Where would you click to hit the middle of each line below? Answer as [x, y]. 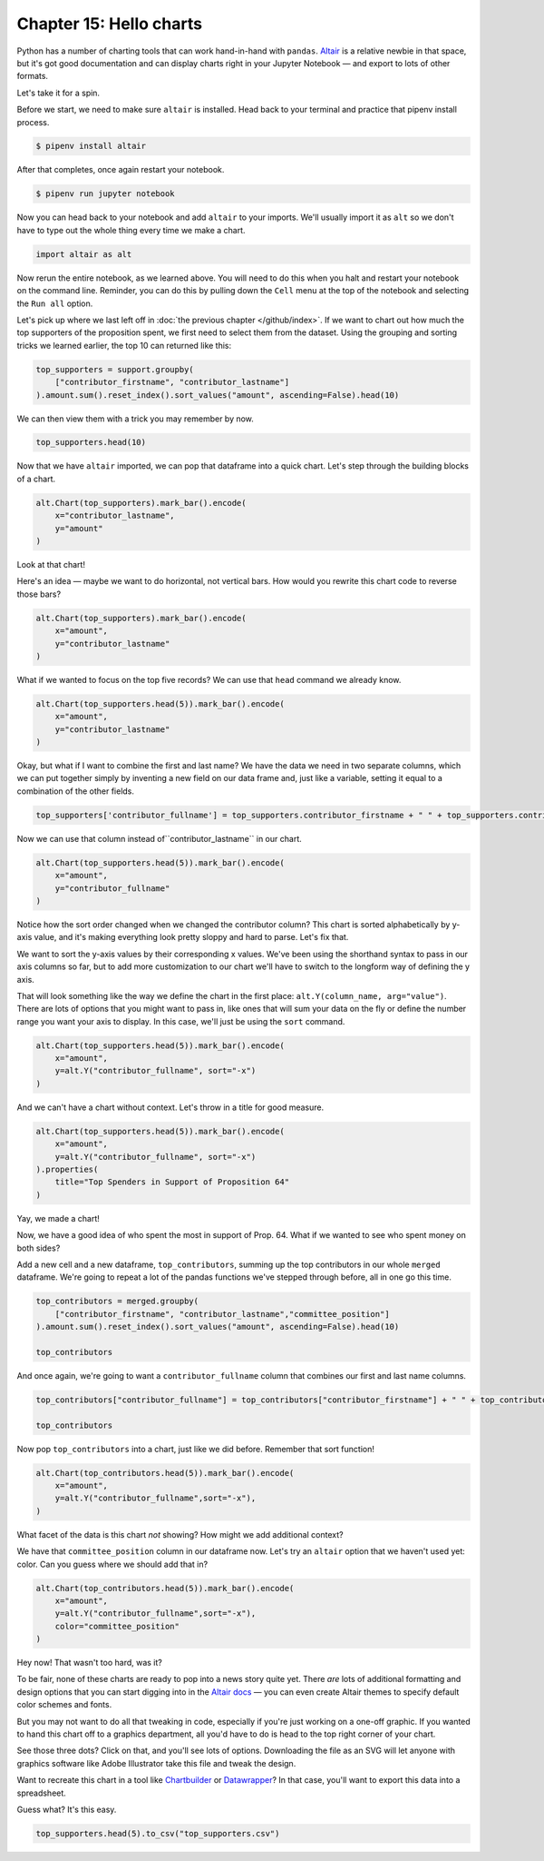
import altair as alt [84, 254]
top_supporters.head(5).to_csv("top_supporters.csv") [158, 1833]
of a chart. [36, 479]
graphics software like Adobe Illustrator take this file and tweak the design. [156, 1763]
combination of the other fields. [76, 791]
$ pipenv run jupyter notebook [106, 194]
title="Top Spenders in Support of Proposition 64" [172, 1182]
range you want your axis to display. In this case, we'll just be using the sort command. [181, 1021]
